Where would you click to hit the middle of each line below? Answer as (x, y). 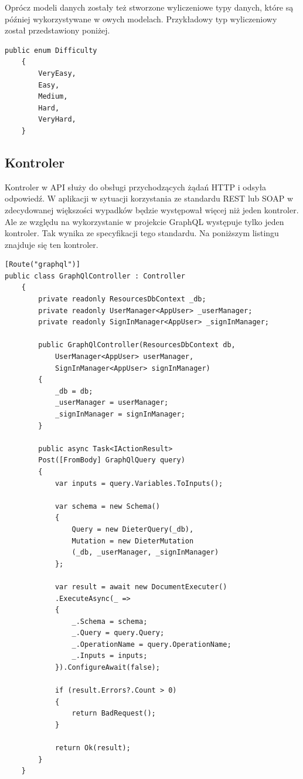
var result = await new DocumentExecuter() (141, 587)
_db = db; (74, 391)
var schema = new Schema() (107, 506)
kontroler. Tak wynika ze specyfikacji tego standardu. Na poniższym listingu (142, 233)
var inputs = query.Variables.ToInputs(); (139, 483)
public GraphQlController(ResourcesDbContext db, (137, 345)
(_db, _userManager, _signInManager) (145, 553)
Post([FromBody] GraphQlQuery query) (112, 460)
